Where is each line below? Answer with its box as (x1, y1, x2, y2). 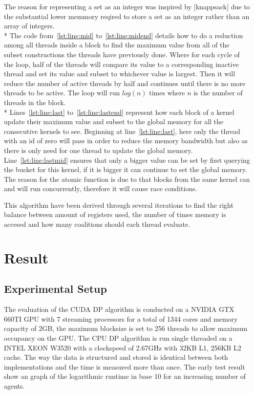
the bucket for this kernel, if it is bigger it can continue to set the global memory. (4, 164, 247, 175)
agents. (4, 380, 25, 391)
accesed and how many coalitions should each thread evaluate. (4, 219, 190, 229)
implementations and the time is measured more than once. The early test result (4, 361, 245, 372)
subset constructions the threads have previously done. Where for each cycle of (4, 49, 240, 59)
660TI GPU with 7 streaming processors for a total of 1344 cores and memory (4, 313, 238, 324)
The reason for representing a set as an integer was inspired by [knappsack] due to (4, 1, 250, 11)
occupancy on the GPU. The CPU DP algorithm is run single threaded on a (4, 333, 233, 343)
